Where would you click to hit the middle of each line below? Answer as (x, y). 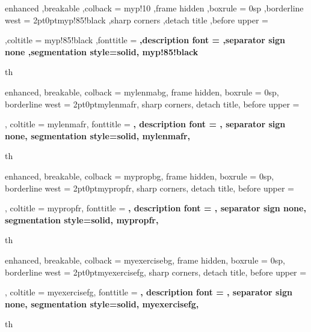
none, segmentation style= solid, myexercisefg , (102, 303)
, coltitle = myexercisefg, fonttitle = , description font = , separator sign (149, 292)
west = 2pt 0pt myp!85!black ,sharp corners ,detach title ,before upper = (137, 20)
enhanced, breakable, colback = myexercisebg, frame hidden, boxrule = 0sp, (145, 260)
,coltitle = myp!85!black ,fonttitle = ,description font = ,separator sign (145, 40)
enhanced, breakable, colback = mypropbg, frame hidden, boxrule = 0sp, (140, 176)
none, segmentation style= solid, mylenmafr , (98, 135)
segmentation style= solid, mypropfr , (82, 219)
